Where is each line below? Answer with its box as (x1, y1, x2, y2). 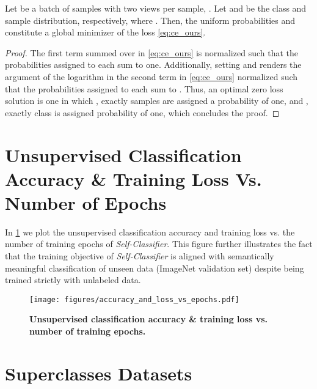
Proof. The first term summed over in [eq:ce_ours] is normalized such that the (5, 46, 298, 59)
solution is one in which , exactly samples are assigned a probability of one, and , (5, 94, 308, 107)
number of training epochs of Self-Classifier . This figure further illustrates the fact (5, 237, 313, 250)
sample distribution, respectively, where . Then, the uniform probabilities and (5, 13, 296, 26)
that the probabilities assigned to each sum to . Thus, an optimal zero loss (5, 82, 283, 95)
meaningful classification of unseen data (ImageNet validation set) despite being (5, 261, 304, 274)
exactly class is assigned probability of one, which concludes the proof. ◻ (5, 106, 280, 119)
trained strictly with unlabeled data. (5, 273, 141, 286)
